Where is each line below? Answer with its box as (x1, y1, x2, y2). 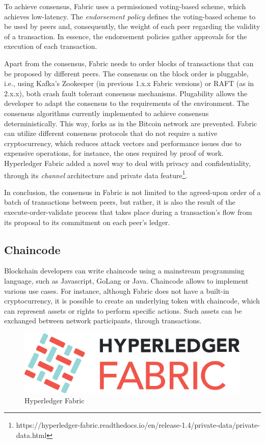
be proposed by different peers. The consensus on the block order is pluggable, (4, 68, 249, 78)
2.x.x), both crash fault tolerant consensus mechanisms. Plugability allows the (4, 88, 248, 98)
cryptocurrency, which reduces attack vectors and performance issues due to (4, 137, 242, 148)
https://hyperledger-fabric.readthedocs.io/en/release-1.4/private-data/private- (16, 420, 260, 430)
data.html (16, 429, 47, 440)
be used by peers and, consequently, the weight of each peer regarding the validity (4, 21, 260, 32)
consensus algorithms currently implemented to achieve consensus (4, 107, 209, 118)
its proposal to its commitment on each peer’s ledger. (4, 216, 170, 227)
